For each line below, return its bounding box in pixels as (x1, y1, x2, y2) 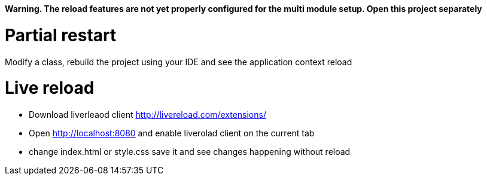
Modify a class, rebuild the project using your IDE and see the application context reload (5, 56, 352, 67)
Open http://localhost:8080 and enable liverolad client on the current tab (29, 128, 315, 138)
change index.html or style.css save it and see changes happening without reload (29, 147, 351, 157)
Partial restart (5, 25, 117, 45)
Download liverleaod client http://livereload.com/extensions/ (29, 109, 266, 120)
